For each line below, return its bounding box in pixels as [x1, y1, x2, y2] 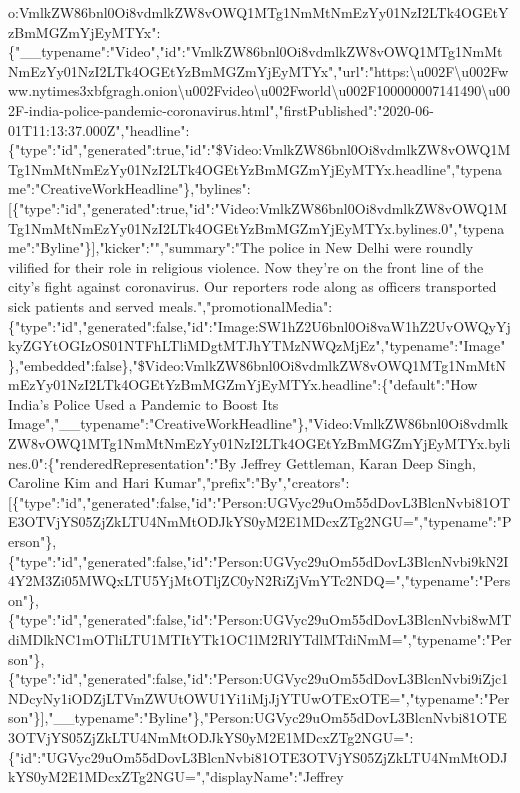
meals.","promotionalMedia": [158, 295, 333, 316]
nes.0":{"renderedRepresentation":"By [8, 452, 237, 473]
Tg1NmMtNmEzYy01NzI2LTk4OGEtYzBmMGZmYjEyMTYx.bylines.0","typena [8, 217, 505, 238]
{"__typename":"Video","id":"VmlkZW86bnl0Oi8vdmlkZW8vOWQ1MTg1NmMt [8, 41, 503, 62]
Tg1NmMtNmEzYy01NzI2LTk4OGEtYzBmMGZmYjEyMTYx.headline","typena [8, 158, 502, 179]
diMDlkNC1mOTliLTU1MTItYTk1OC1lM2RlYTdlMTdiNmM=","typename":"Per [8, 629, 512, 649]
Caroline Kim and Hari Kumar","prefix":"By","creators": [8, 472, 350, 493]
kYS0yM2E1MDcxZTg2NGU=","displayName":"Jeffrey [8, 766, 344, 787]
